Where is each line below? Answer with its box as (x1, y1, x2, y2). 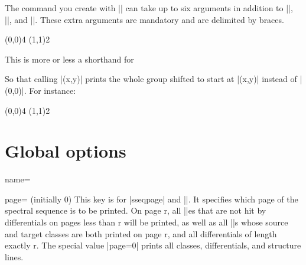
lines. (5, 250, 24, 263)
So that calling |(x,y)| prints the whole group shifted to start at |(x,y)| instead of (5, 73, 297, 85)
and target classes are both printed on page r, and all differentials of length (5, 227, 277, 240)
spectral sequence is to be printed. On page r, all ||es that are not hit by (5, 204, 266, 217)
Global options (5, 139, 126, 163)
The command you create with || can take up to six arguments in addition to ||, (5, 2, 293, 14)
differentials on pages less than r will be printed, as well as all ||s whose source (5, 216, 288, 228)
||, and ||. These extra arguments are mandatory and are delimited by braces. (5, 13, 284, 25)
